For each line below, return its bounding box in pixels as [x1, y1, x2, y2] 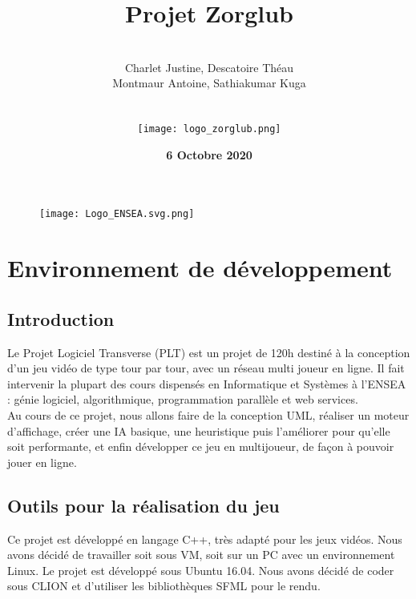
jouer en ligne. [7, 453, 77, 470]
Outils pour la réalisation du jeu [7, 492, 280, 517]
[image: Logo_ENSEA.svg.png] [39, 208, 195, 220]
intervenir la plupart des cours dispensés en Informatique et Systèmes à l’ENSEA [7, 375, 406, 392]
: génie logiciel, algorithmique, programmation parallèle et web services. [7, 391, 358, 408]
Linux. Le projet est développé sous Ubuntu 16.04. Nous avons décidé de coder [7, 561, 394, 578]
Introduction [7, 306, 115, 331]
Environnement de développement [7, 251, 393, 284]
